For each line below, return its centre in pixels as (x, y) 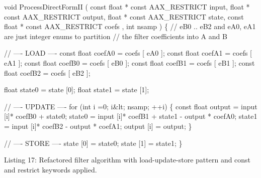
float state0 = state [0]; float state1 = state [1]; (77, 90)
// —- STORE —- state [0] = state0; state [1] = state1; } (93, 143)
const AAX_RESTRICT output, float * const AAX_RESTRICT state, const (124, 16)
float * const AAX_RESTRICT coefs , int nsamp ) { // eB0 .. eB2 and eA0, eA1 (130, 26)
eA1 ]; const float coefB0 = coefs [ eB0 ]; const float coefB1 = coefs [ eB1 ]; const (129, 62)
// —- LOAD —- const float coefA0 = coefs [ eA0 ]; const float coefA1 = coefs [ (128, 53)
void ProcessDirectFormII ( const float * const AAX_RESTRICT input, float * (127, 7)
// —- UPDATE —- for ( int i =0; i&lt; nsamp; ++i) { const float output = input (131, 106)
